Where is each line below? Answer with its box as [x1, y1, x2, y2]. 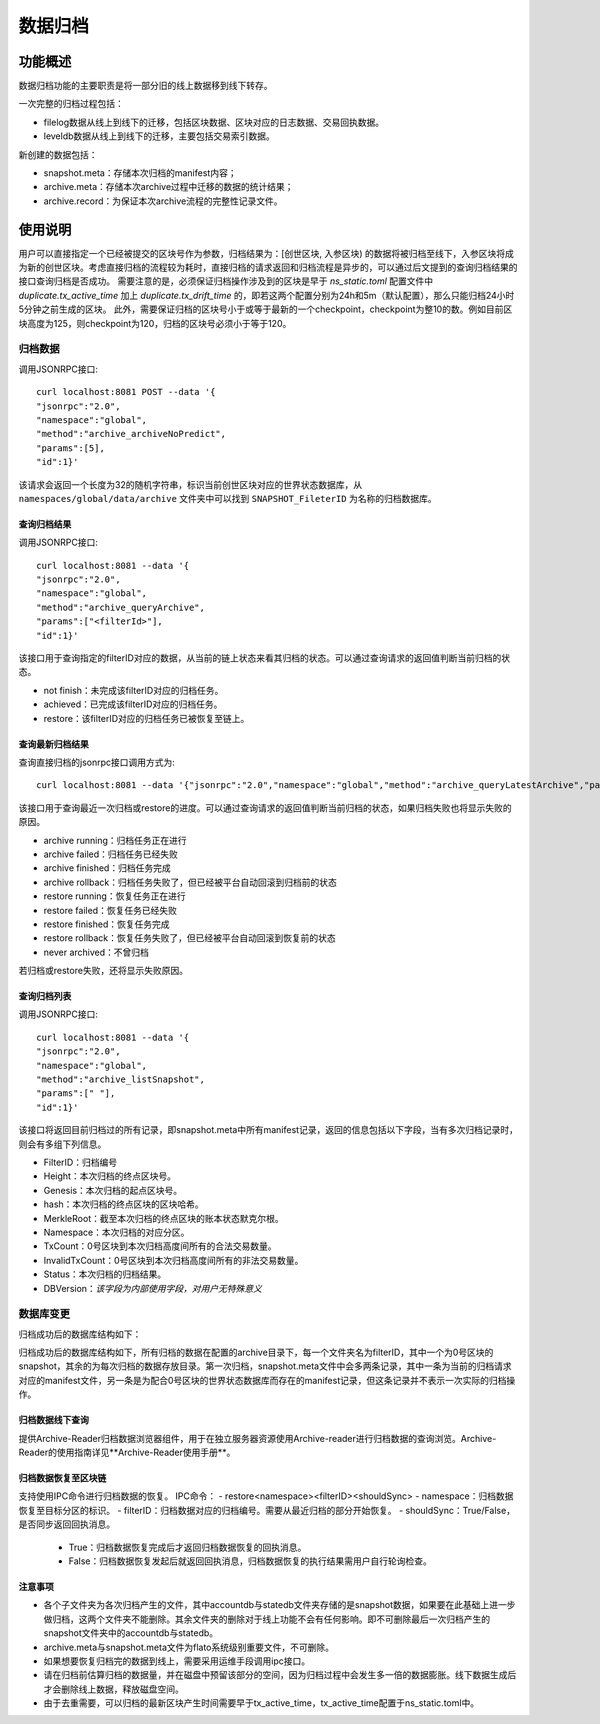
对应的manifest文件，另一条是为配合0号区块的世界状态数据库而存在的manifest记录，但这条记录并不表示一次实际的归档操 [18, 1374, 516, 1386]
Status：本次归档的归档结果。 [43, 1268, 167, 1280]
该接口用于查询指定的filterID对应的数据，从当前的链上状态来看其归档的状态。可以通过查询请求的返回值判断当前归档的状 [18, 652, 511, 664]
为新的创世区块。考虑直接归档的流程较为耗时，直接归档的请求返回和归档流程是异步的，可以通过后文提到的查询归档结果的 [18, 261, 518, 274]
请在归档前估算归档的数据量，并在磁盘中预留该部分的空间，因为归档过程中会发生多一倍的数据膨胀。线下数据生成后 [43, 1669, 517, 1681]
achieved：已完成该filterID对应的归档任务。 [43, 698, 223, 710]
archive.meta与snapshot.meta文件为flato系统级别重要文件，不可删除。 [43, 1641, 335, 1653]
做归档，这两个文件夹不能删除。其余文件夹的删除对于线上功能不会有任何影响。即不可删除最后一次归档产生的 [43, 1613, 490, 1625]
